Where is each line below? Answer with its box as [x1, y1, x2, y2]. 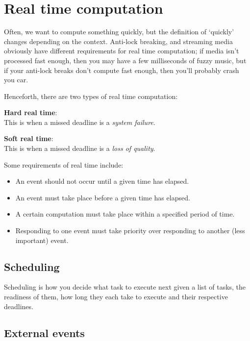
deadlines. [4, 301, 33, 311]
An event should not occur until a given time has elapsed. [15, 176, 189, 186]
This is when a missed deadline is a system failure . [4, 117, 155, 127]
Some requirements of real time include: [4, 159, 124, 170]
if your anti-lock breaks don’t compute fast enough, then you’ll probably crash [4, 65, 239, 75]
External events [4, 325, 85, 340]
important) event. [15, 235, 69, 245]
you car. [4, 74, 28, 85]
